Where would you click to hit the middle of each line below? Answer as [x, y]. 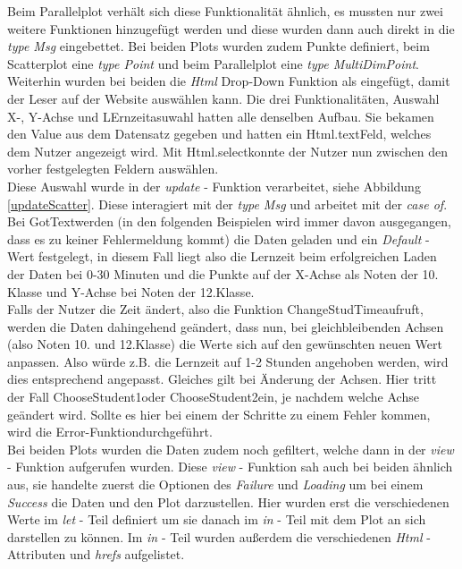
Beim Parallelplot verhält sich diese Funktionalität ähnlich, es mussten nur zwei [225, 11]
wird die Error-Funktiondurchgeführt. [110, 432]
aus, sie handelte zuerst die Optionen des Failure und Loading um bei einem [215, 484]
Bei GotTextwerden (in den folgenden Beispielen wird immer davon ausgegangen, [229, 221]
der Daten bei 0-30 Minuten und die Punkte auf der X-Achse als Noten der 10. [223, 273]
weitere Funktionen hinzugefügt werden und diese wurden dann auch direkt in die [231, 28]
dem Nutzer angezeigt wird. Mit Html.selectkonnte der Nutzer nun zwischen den [227, 151]
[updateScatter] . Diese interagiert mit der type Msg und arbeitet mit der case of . [227, 204]
